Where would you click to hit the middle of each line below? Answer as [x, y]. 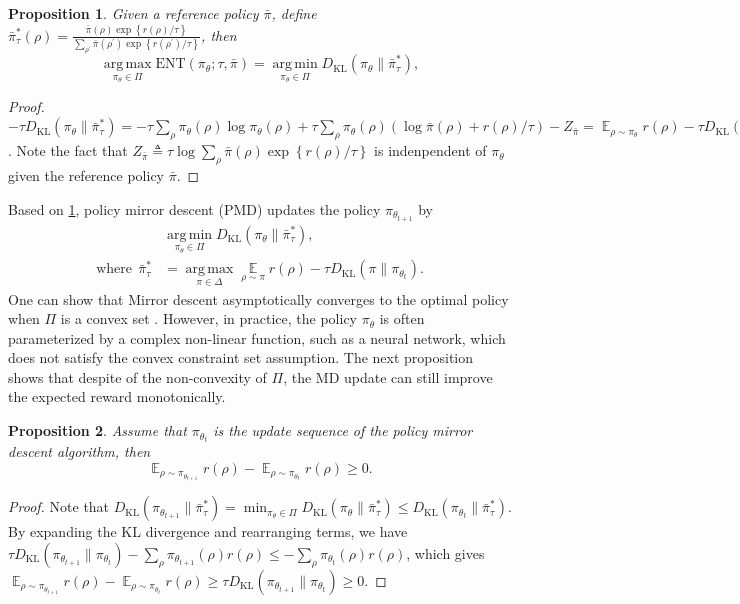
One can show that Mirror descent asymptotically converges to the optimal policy [258, 298]
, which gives [445, 552]
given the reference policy [86, 174]
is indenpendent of [430, 150]
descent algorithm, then [79, 451]
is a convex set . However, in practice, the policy [209, 318]
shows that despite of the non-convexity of [137, 376]
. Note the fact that [68, 150]
